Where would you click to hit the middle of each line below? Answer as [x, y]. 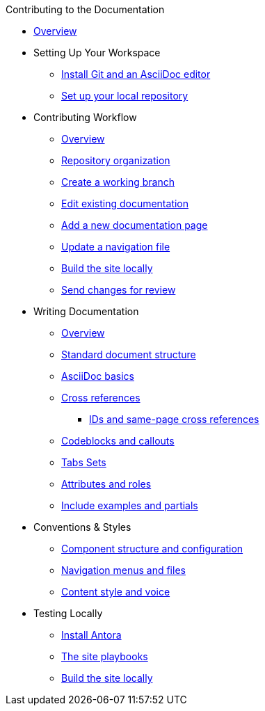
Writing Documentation [86, 311]
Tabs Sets [84, 462]
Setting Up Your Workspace [97, 53]
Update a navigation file [116, 247]
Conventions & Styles [82, 527]
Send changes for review [119, 290]
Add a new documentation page [135, 225]
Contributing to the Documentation [85, 9]
